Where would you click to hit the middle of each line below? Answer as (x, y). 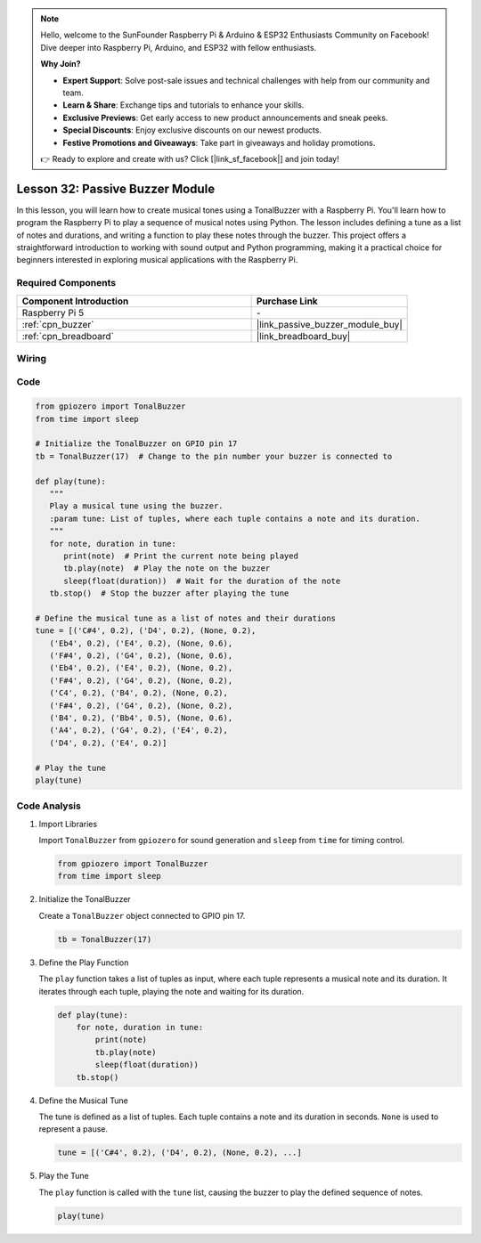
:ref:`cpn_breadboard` (68, 336)
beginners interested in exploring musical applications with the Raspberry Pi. (157, 260)
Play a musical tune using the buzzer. (136, 506)
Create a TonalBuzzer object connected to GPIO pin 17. (142, 915)
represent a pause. (73, 1129)
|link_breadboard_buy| (303, 336)
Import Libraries (68, 824)
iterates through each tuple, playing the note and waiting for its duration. (171, 991)
